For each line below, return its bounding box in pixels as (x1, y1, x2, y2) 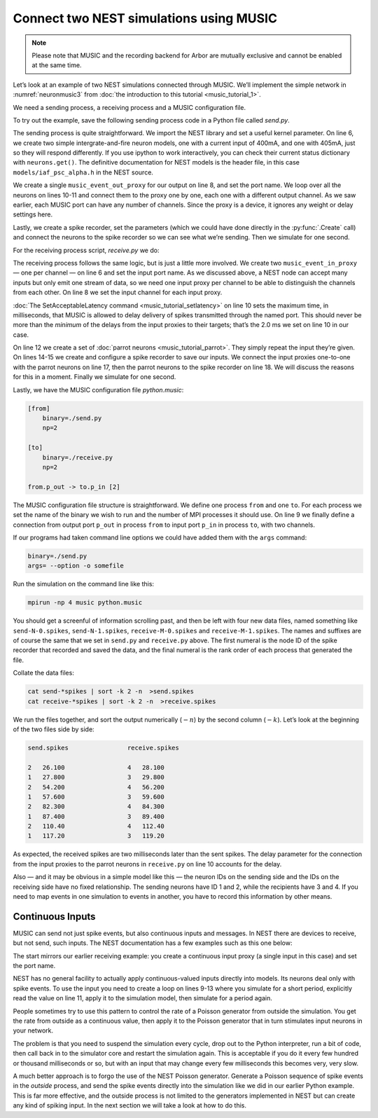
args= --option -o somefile (27, 562, 124, 570)
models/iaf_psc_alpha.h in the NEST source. (13, 168, 154, 177)
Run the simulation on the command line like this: (13, 580, 154, 588)
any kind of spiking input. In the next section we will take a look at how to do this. (13, 1101, 246, 1110)
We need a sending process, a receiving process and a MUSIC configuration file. (13, 103, 246, 111)
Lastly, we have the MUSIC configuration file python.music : (13, 385, 184, 394)
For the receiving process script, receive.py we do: (13, 246, 160, 254)
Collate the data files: (13, 669, 75, 677)
